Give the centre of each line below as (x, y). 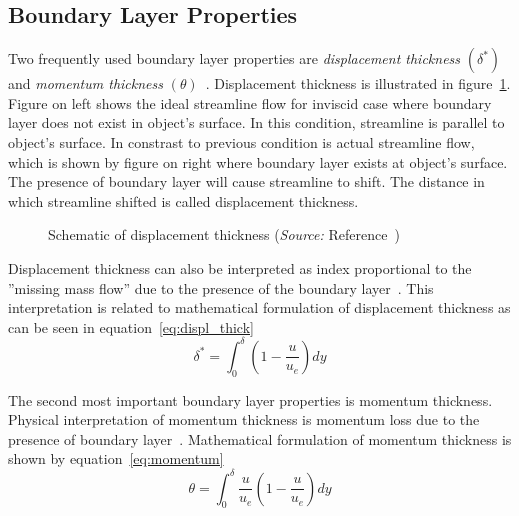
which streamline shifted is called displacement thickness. (183, 200)
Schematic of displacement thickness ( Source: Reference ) (224, 234)
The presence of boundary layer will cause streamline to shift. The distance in (246, 181)
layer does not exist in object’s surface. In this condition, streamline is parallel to (256, 122)
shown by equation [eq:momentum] (116, 458)
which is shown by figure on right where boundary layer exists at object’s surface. (258, 161)
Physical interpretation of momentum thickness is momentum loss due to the (244, 419)
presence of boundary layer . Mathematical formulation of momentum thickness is (260, 438)
